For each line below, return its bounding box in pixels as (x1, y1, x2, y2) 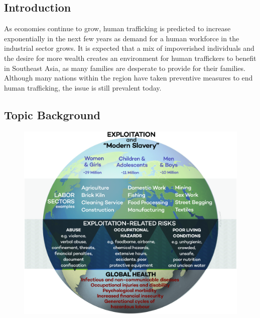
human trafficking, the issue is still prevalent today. (4, 82, 162, 93)
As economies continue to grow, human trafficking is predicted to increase (4, 23, 231, 34)
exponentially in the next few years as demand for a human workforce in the (4, 33, 239, 43)
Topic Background (4, 107, 100, 122)
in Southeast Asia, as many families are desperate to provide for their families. (4, 62, 245, 73)
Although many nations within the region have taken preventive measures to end (4, 72, 253, 83)
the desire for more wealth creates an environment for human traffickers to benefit (4, 52, 256, 63)
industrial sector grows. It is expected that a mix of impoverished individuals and (4, 43, 254, 53)
